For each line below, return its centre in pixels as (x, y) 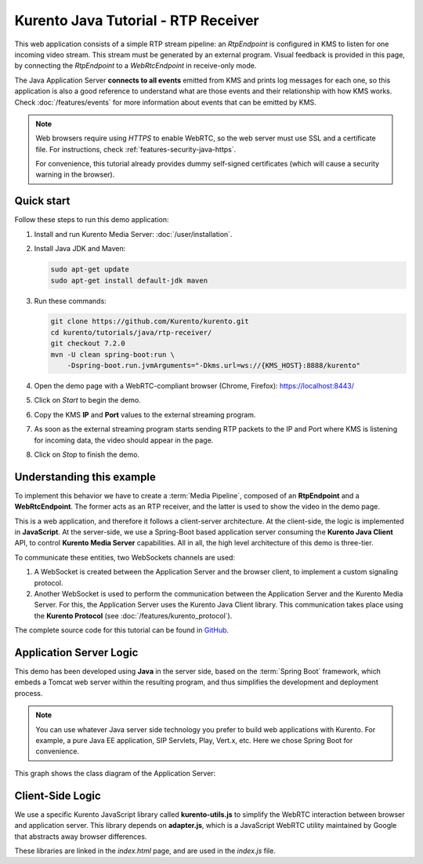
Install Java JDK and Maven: (80, 249)
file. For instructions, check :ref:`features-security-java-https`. (136, 149)
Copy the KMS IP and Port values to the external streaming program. (145, 414)
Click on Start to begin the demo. (87, 400)
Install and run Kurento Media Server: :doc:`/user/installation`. (133, 234)
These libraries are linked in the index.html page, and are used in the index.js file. (145, 851)
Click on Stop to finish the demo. (87, 454)
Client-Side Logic (58, 795)
